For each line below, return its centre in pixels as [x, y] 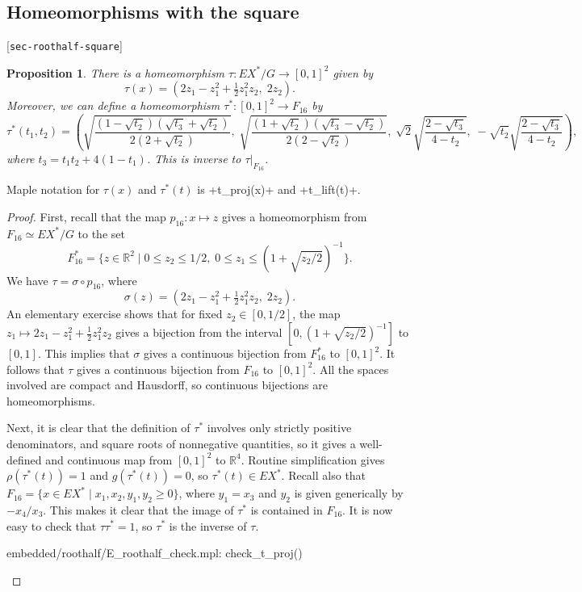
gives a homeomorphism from [294, 216]
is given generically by [349, 493]
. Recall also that [324, 475]
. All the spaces [351, 369]
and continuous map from [109, 459]
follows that [36, 369]
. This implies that [84, 353]
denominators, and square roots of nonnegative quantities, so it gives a [181, 443]
